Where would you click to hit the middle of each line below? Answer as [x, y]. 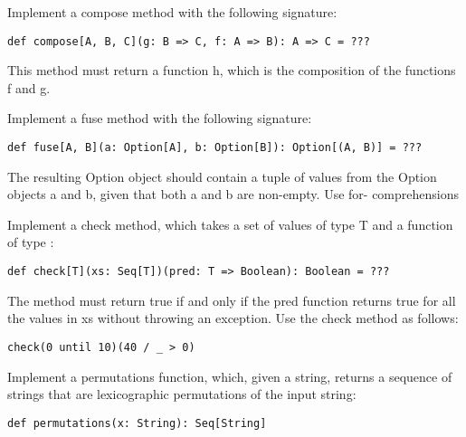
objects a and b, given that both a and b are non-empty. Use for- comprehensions [233, 194]
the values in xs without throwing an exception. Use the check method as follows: [233, 318]
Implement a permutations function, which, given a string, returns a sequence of [230, 376]
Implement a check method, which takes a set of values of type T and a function [230, 224]
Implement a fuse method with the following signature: [160, 118]
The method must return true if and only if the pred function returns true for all [232, 300]
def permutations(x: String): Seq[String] [137, 423]
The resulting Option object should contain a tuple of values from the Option [222, 176]
